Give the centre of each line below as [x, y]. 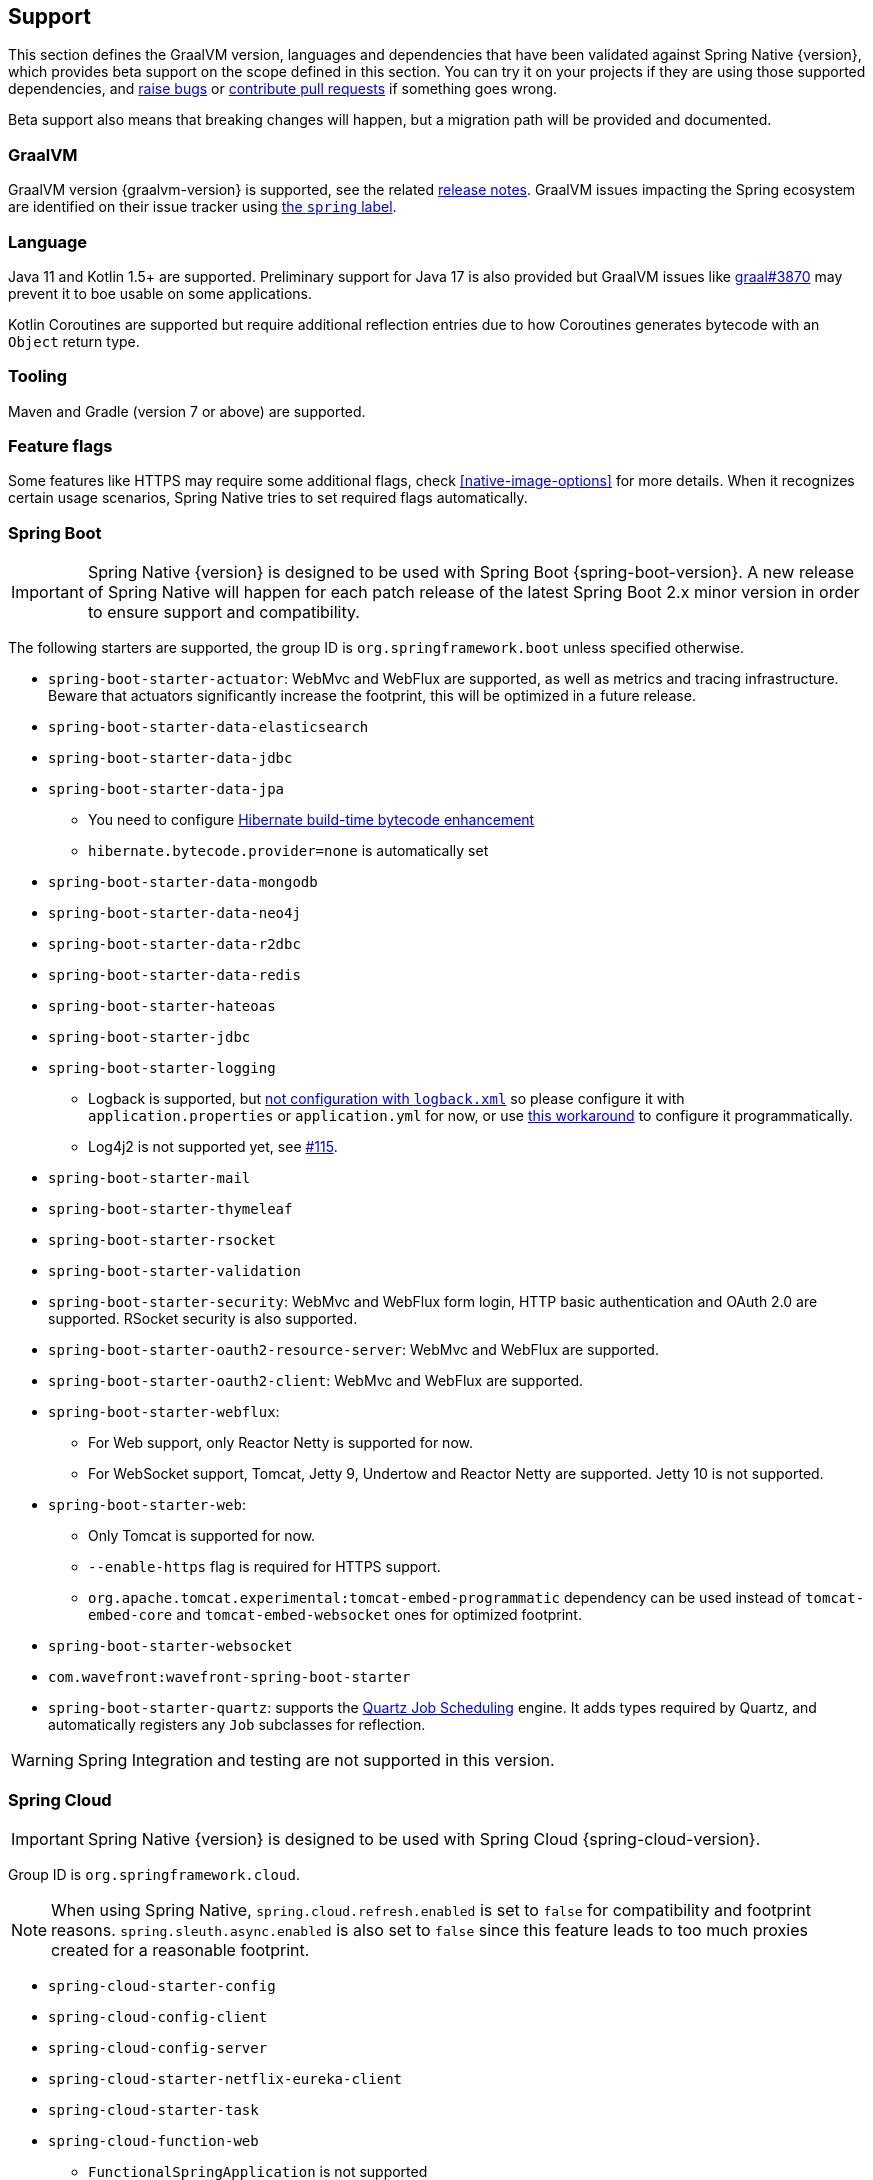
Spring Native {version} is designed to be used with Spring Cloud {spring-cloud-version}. [424, 1838]
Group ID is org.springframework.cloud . [154, 1874]
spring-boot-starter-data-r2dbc [174, 944]
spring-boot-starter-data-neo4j [174, 913]
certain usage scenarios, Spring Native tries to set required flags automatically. [268, 498]
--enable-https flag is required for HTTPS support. [264, 1567]
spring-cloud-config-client [158, 2016]
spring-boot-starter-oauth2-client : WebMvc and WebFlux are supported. [316, 1381]
